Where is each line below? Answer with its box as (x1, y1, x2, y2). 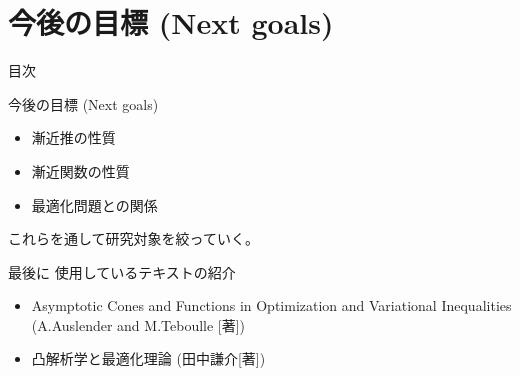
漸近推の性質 (31, 127, 116, 148)
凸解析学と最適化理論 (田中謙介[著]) (31, 348, 266, 369)
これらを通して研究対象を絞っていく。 (8, 228, 259, 249)
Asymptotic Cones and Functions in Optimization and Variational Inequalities (31, 295, 512, 316)
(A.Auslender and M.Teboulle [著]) (31, 314, 246, 335)
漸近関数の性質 (31, 160, 130, 181)
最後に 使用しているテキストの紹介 (8, 261, 236, 282)
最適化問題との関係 (31, 194, 158, 215)
